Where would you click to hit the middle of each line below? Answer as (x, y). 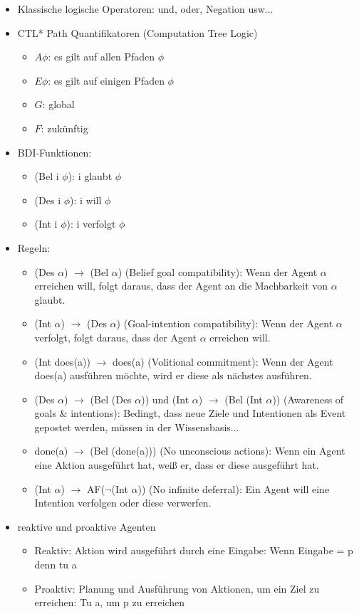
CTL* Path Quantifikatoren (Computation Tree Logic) (137, 32)
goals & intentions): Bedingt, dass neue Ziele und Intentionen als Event (190, 413)
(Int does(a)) (62, 361)
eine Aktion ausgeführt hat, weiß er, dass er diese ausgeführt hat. (177, 465)
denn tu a (56, 565)
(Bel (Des (111, 399)
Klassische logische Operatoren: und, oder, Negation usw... (145, 9)
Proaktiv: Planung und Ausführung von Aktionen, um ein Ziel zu (177, 588)
